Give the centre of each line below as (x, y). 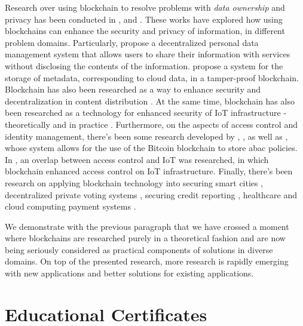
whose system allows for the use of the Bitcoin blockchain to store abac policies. (151, 148)
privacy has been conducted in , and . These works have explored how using (144, 19)
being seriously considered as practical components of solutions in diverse (139, 249)
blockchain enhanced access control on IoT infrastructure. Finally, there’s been (149, 171)
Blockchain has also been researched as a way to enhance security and (133, 89)
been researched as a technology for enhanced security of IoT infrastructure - (146, 113)
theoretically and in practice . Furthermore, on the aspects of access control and (151, 124)
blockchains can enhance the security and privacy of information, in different (145, 31)
